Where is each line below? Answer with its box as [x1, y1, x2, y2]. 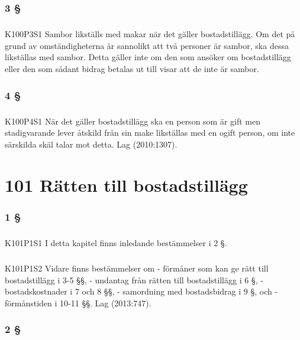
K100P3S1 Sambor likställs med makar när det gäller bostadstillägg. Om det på [5, 28, 295, 40]
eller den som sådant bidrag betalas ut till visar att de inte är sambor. [5, 63, 259, 74]
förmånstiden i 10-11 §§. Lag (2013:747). [5, 296, 151, 309]
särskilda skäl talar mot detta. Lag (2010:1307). [5, 138, 178, 150]
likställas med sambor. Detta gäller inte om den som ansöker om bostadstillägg [5, 51, 291, 63]
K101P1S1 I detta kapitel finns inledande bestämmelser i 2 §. [5, 237, 227, 249]
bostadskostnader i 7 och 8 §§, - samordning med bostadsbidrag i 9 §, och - [5, 285, 278, 297]
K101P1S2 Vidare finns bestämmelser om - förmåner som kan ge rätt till [5, 262, 269, 274]
